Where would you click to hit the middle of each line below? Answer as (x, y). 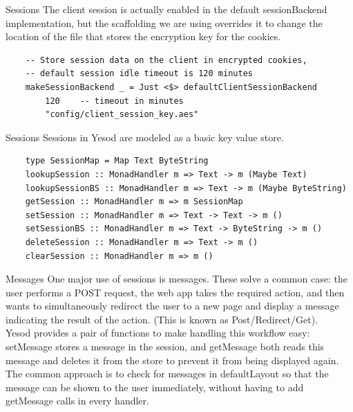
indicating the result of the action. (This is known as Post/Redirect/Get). (162, 319)
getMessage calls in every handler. (77, 401)
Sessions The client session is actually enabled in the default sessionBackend (166, 9)
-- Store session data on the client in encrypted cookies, (166, 60)
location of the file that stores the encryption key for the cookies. (143, 36)
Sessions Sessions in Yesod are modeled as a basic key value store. (145, 137)
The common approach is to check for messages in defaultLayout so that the (167, 374)
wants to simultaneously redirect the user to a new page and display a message (172, 306)
